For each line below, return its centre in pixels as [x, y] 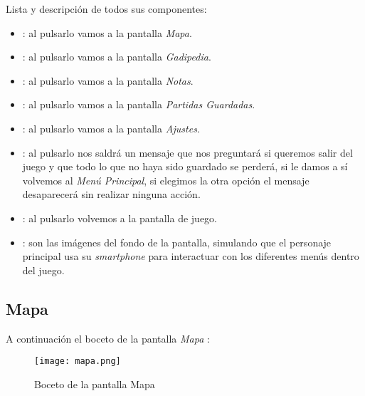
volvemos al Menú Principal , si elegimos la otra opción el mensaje [166, 180]
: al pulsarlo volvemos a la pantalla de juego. [120, 218]
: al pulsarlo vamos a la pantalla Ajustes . [111, 128]
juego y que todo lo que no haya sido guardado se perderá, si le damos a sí [185, 166]
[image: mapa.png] [78, 361]
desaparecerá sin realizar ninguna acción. [111, 194]
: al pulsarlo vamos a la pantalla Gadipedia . [117, 57]
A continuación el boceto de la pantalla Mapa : [108, 338]
